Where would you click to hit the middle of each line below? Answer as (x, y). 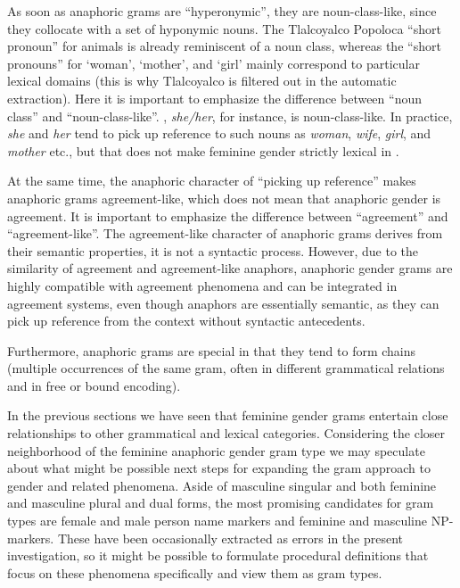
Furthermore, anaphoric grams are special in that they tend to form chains (212, 350)
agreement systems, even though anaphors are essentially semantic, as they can (223, 303)
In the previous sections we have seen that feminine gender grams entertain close (228, 415)
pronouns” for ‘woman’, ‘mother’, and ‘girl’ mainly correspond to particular (214, 63)
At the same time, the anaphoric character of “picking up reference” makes (212, 181)
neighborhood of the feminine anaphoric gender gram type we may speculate (216, 450)
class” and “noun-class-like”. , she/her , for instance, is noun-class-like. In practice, (230, 116)
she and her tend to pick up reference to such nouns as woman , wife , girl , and (219, 133)
